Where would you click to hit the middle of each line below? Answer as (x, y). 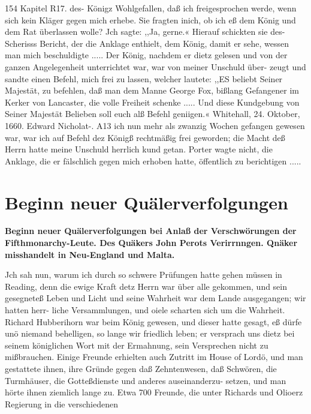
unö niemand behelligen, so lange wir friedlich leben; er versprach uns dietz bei (150, 333)
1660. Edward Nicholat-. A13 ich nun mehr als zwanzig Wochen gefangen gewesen (155, 125)
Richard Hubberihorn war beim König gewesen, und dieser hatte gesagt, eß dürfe (153, 321)
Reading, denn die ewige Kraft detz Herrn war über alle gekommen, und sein (146, 286)
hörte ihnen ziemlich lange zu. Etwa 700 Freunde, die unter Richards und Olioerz (154, 392)
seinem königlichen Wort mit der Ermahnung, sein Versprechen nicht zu (137, 345)
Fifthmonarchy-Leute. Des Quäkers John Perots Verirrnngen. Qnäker (151, 243)
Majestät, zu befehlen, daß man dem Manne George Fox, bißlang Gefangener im (152, 90)
